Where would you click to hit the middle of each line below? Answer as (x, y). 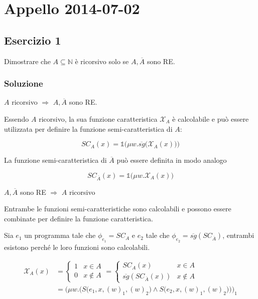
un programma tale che (60, 235)
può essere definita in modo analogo (172, 160)
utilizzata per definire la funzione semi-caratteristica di (88, 128)
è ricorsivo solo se (102, 61)
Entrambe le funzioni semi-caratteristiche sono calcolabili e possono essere (118, 209)
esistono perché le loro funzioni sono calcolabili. (77, 247)
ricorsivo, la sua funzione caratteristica (98, 118)
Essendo (17, 118)
